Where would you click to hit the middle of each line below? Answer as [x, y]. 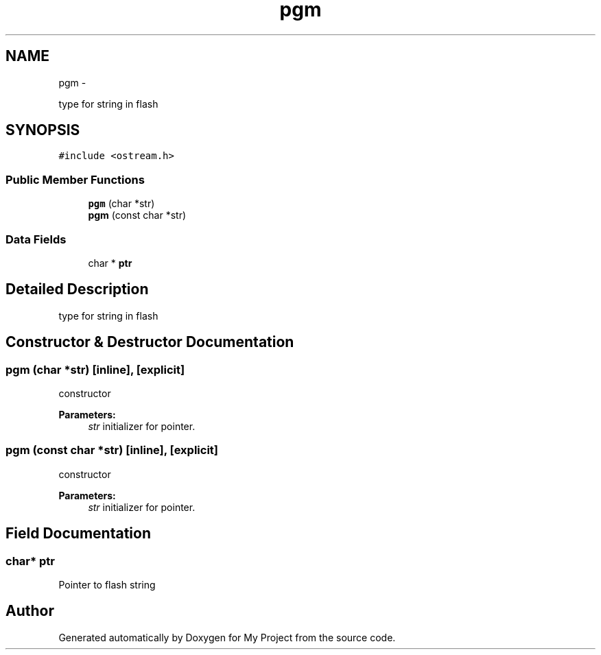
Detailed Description [77, 289]
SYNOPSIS [43, 130]
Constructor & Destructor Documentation [150, 342]
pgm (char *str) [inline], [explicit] [95, 369]
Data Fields [36, 239]
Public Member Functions [75, 179]
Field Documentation [78, 534]
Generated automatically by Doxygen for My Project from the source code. [227, 637]
